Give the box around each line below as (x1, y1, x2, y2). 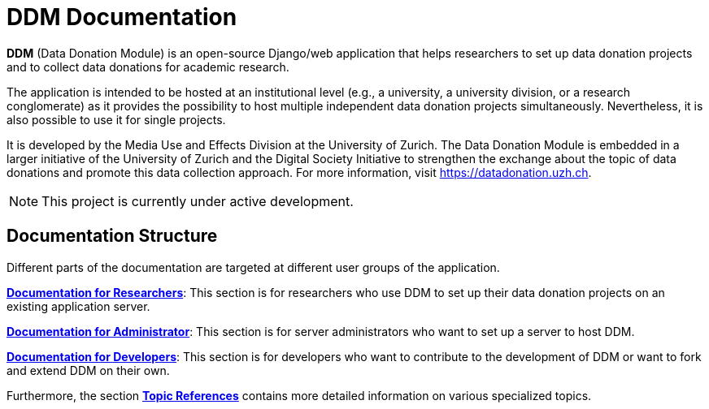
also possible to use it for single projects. (7, 112, 226, 127)
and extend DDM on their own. (7, 363, 170, 377)
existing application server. (7, 299, 150, 313)
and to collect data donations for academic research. (7, 59, 289, 74)
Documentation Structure (7, 226, 218, 247)
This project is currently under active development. (41, 192, 354, 209)
